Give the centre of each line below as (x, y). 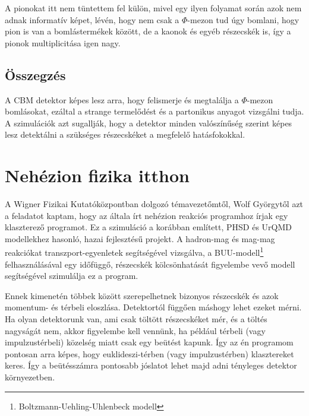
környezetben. (30, 377)
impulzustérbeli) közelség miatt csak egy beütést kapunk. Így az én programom (149, 342)
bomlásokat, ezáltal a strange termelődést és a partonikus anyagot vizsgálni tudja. (154, 111)
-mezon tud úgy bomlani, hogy (243, 19)
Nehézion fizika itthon (97, 175)
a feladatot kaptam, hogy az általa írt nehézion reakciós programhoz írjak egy (146, 215)
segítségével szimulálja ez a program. (72, 276)
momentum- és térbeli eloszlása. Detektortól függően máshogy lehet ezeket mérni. (153, 307)
